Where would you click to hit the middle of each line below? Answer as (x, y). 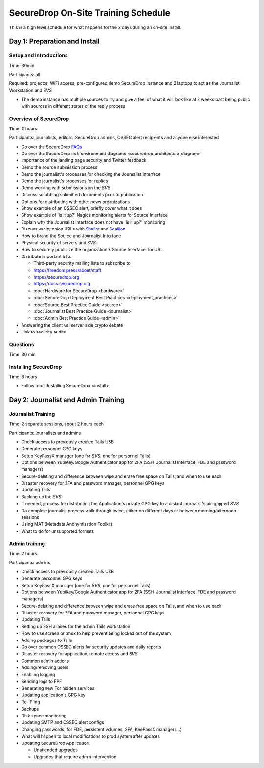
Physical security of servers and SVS (59, 243)
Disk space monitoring (44, 716)
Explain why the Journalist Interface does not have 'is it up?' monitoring (93, 222)
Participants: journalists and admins (45, 433)
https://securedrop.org (56, 277)
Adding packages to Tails (47, 640)
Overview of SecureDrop (39, 119)
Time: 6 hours (23, 377)
